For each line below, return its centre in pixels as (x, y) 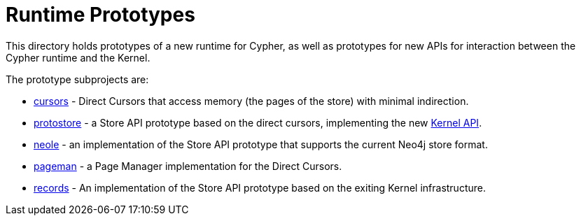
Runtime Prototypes (100, 15)
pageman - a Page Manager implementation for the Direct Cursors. (188, 166)
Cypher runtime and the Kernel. (78, 57)
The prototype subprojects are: (77, 79)
